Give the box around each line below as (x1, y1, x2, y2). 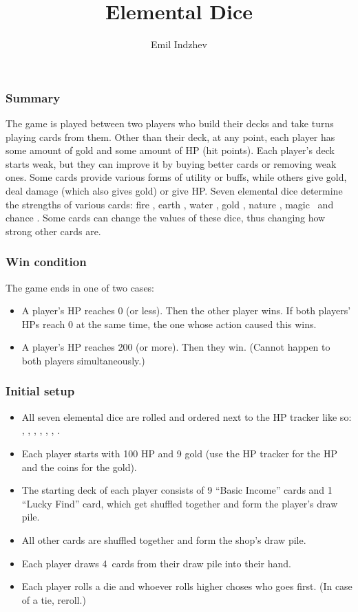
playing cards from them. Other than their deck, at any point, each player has (6, 129, 335, 144)
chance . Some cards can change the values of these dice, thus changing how (6, 210, 326, 225)
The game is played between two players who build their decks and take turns (6, 116, 334, 131)
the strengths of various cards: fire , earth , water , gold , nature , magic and (6, 197, 334, 211)
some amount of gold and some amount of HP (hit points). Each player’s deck (6, 143, 335, 157)
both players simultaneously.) (21, 353, 145, 367)
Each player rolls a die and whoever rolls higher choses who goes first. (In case (21, 579, 352, 593)
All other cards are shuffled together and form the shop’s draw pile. (21, 532, 306, 547)
